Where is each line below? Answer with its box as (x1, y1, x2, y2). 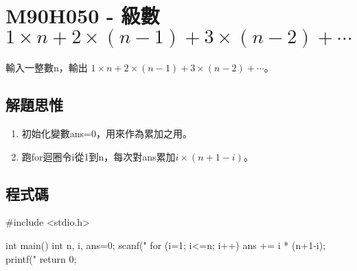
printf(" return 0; (5, 251, 77, 266)
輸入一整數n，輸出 (5, 60, 88, 75)
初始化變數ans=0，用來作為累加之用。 (21, 126, 192, 140)
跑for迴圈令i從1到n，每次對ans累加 (21, 149, 176, 163)
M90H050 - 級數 (5, 1, 160, 30)
